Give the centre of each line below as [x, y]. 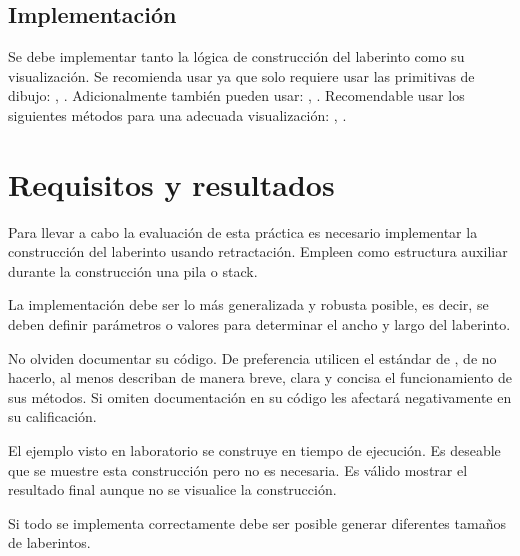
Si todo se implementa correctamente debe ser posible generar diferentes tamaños [257, 522]
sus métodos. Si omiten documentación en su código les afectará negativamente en [260, 396]
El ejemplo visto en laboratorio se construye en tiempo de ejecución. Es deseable [254, 450]
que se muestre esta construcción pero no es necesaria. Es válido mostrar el [238, 469]
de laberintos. [49, 542]
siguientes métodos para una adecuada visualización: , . [177, 114]
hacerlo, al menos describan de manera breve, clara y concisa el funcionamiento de [260, 377]
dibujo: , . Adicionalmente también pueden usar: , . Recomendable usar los [236, 95]
